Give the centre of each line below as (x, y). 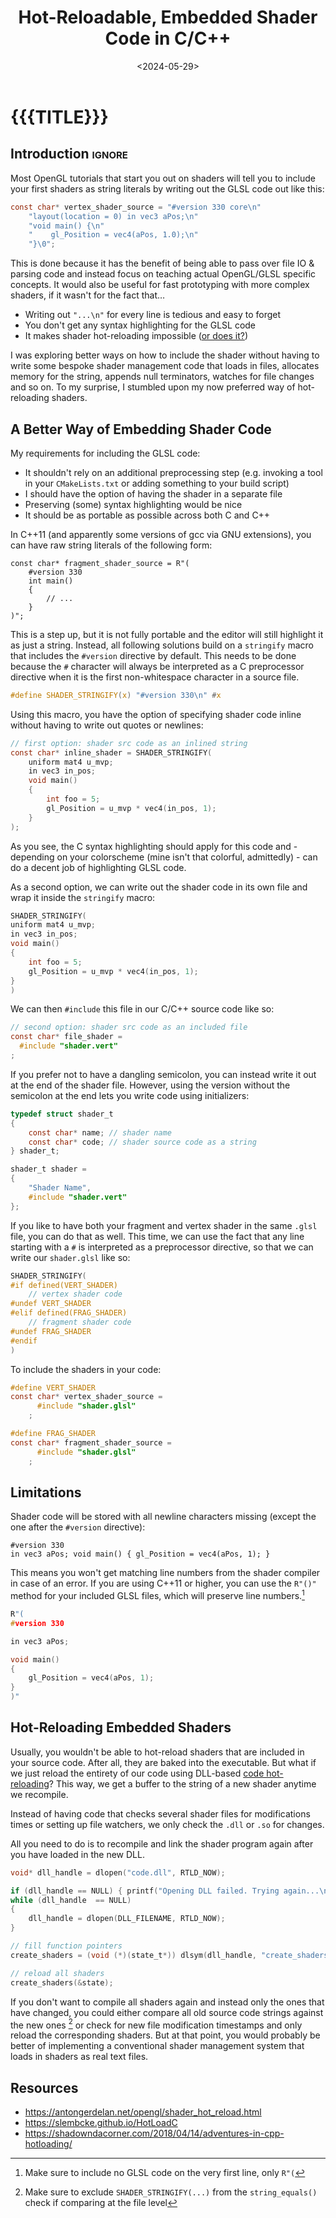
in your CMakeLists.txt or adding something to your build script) (157, 483)
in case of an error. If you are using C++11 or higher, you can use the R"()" (163, 1583)
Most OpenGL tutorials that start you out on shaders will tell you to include (163, 178)
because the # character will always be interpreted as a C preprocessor (157, 666)
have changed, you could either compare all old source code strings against (167, 2012)
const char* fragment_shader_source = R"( (100, 563)
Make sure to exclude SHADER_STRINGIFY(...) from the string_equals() (171, 2192)
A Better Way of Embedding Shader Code (141, 429)
